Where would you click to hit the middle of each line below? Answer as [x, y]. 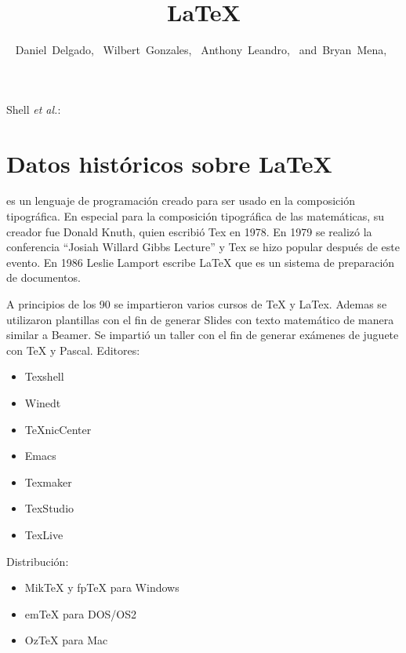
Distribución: [38, 561]
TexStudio [49, 508]
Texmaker [48, 482]
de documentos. [43, 277]
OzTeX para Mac [66, 640]
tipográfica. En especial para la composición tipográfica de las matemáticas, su [196, 216]
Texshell [44, 376]
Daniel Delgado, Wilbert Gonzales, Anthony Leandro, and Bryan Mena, [201, 50]
